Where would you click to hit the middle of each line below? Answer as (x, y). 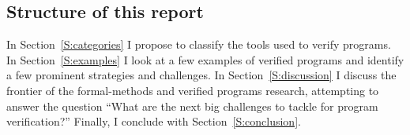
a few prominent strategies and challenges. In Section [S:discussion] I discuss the (201, 75)
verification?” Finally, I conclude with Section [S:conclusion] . (154, 121)
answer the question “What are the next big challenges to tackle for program (192, 106)
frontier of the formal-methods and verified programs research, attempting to (193, 90)
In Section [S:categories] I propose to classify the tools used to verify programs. (199, 44)
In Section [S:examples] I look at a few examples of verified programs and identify (205, 59)
